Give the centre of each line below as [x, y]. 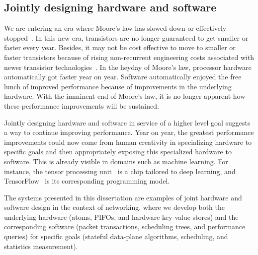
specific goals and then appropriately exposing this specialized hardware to [118, 152]
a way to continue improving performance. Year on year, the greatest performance [129, 132]
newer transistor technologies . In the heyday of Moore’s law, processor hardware [128, 67]
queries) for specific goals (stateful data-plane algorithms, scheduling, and [116, 236]
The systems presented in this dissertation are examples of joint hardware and [123, 197]
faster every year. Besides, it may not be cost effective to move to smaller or [120, 47]
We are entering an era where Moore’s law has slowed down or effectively [115, 28]
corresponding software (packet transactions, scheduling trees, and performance [125, 226]
